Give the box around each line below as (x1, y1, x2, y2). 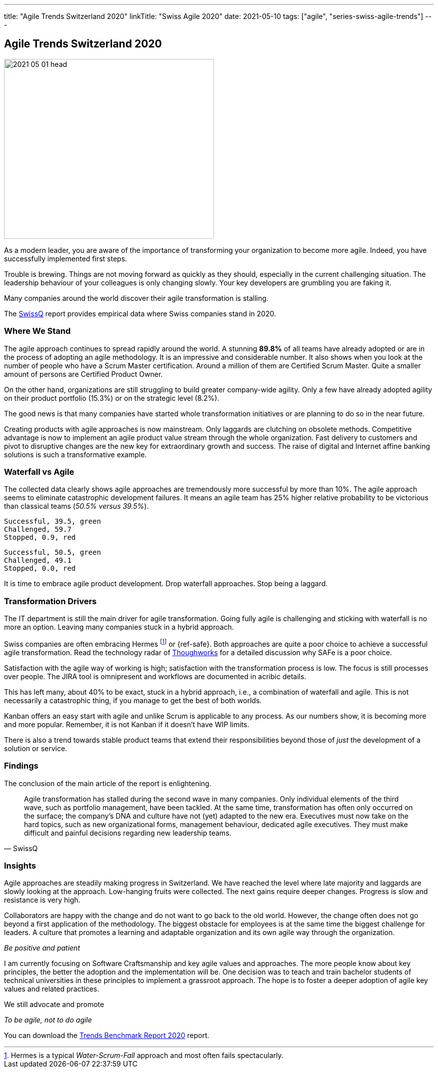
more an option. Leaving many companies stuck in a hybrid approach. (4, 623, 234, 632)
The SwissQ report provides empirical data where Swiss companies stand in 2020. (4, 309, 276, 318)
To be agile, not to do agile (4, 1016, 92, 1025)
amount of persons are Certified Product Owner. (4, 369, 163, 378)
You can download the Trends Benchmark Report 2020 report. (4, 1031, 209, 1040)
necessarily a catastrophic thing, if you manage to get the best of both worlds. (4, 696, 262, 705)
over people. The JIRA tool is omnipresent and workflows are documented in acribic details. (4, 672, 306, 681)
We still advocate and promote (4, 1000, 104, 1009)
